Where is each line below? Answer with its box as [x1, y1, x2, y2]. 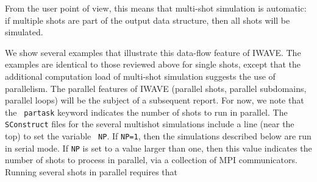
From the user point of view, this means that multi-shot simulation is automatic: [5, 2, 307, 14]
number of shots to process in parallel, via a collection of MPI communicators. [5, 153, 297, 166]
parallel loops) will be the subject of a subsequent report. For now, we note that [5, 94, 304, 107]
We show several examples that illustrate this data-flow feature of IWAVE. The [5, 46, 301, 58]
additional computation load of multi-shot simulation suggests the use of [5, 69, 276, 82]
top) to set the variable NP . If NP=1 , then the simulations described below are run [5, 130, 312, 142]
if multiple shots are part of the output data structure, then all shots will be [5, 13, 290, 26]
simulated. [5, 26, 43, 38]
